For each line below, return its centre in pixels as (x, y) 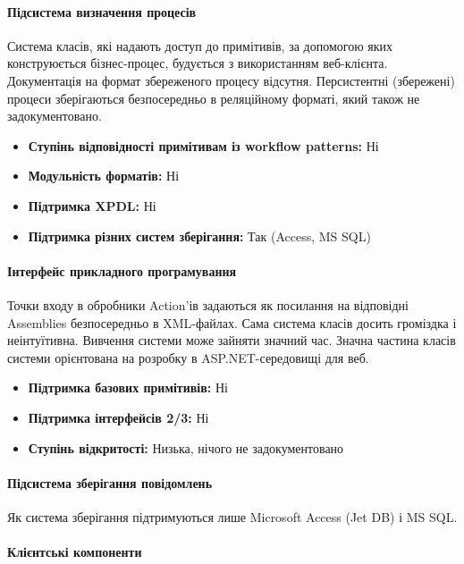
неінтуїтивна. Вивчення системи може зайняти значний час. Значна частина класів (232, 340)
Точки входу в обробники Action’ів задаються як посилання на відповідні (208, 304)
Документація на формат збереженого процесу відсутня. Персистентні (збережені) (231, 80)
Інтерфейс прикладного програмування (122, 270)
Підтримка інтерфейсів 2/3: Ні (118, 417)
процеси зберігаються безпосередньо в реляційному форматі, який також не (214, 98)
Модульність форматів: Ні (104, 176)
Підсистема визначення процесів (102, 11)
